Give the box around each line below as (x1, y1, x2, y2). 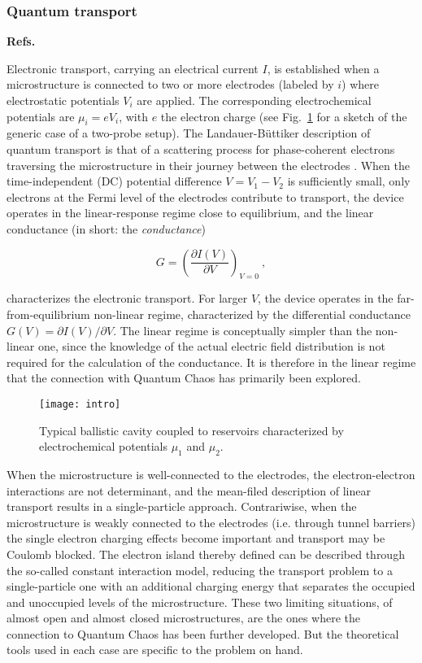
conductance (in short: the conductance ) (7, 220, 206, 237)
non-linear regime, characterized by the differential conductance (94, 305, 411, 322)
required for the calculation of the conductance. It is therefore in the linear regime (7, 353, 416, 370)
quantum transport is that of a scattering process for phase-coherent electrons (7, 140, 395, 157)
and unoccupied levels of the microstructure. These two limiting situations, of (7, 593, 393, 610)
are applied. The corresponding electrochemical (137, 92, 372, 108)
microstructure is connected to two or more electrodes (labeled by (7, 76, 334, 93)
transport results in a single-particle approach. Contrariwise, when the (7, 498, 357, 515)
